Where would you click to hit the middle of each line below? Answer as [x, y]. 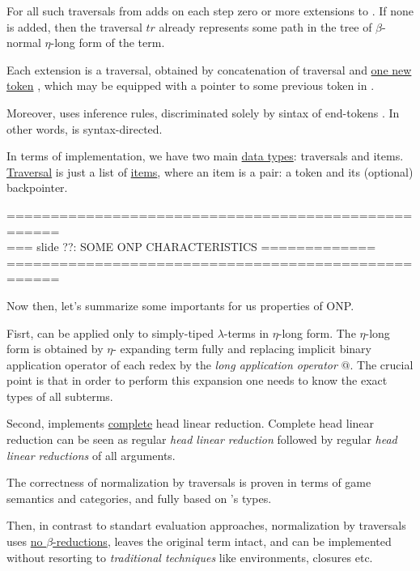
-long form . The [317, 332]
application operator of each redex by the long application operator [172, 364]
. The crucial [382, 364]
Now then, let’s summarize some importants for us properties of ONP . [180, 305]
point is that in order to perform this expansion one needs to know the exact [197, 380]
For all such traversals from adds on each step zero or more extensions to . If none [210, 11]
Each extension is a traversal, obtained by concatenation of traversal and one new [209, 69]
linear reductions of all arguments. [91, 455]
